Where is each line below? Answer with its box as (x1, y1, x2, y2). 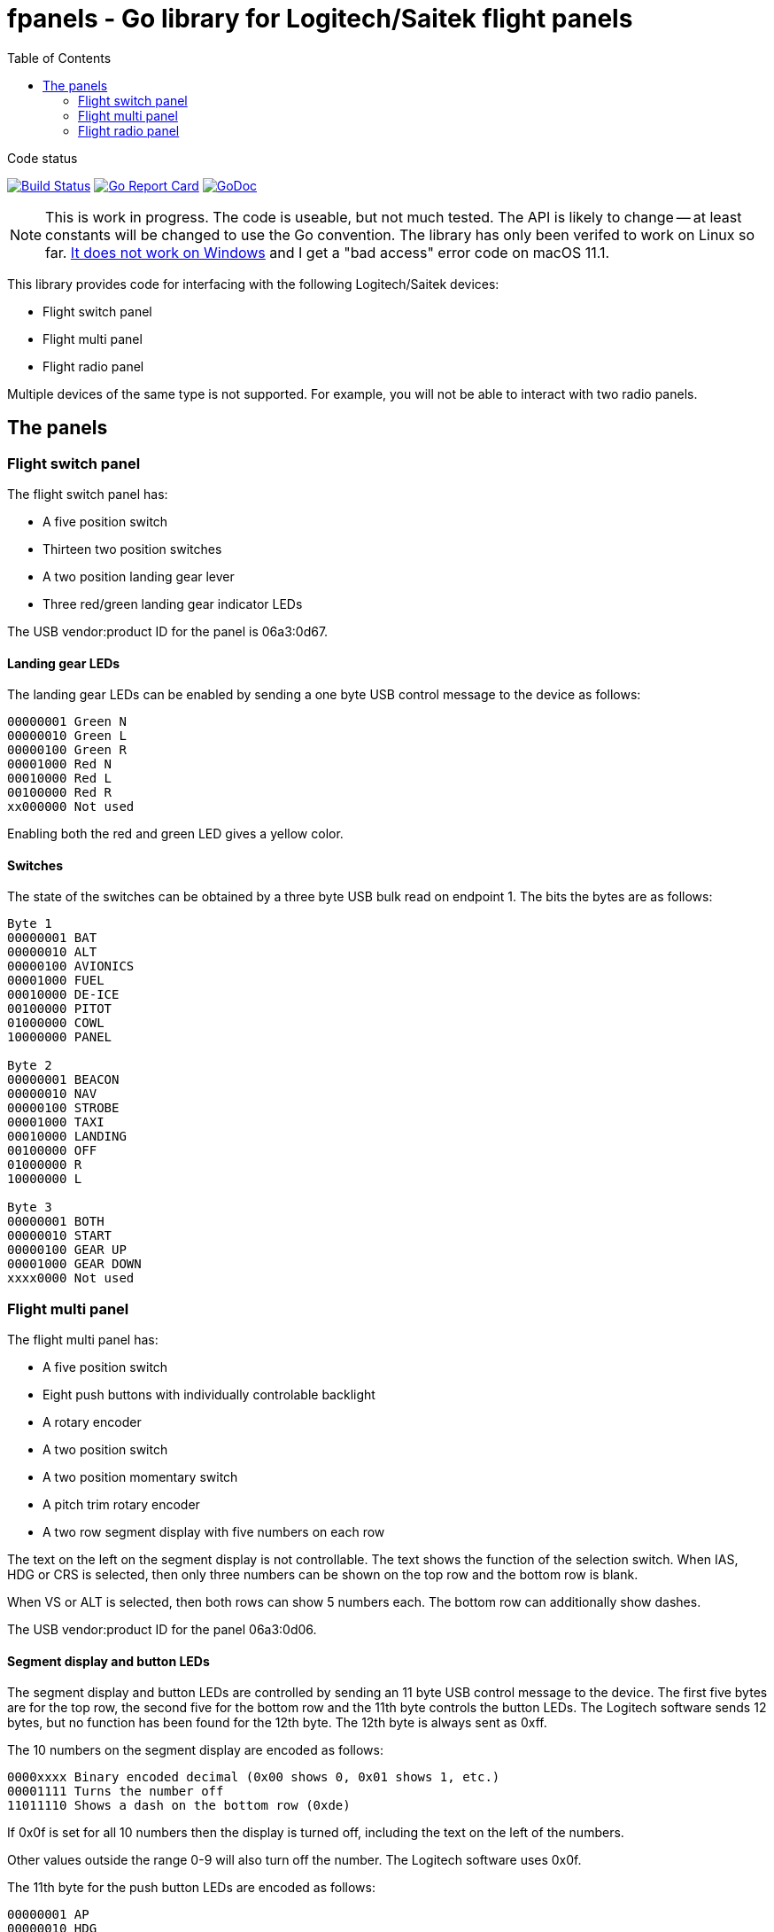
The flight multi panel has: (7, 1332, 159, 1348)
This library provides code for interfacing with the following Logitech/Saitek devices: (7, 276, 499, 292)
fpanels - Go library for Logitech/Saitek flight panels (7, 4, 633, 34)
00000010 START (7, 1228, 112, 1243)
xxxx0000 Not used (7, 1271, 135, 1286)
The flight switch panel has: (7, 486, 168, 502)
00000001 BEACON (7, 1072, 120, 1087)
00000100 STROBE (7, 1101, 120, 1116)
